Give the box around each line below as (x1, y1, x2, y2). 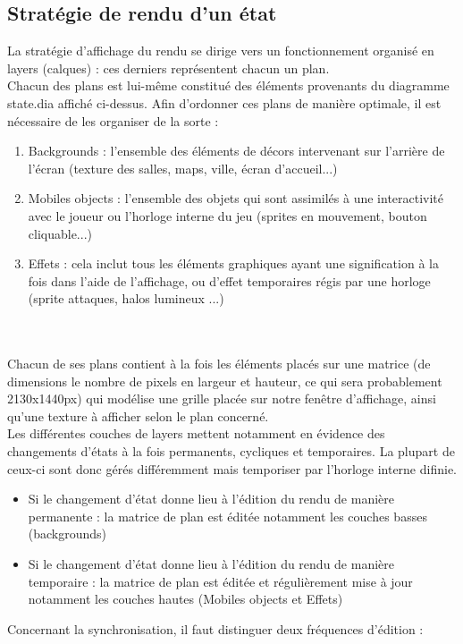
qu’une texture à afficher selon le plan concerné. (7, 406, 269, 425)
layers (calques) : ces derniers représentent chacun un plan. (7, 58, 330, 77)
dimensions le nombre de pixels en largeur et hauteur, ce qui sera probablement (7, 371, 442, 390)
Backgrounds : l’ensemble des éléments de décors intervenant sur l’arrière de (28, 141, 445, 160)
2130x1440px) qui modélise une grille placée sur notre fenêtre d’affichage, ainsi (7, 389, 436, 408)
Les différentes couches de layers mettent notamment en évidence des (7, 424, 385, 443)
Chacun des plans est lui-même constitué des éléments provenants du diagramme (7, 76, 450, 95)
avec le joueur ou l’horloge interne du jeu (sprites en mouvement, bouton (28, 206, 427, 225)
